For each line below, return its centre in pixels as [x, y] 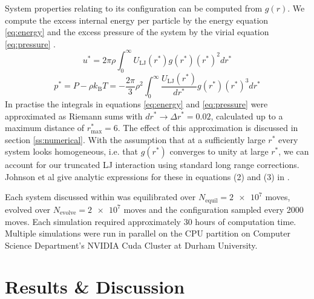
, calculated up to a [247, 116]
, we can [294, 151]
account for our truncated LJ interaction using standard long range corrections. [152, 165]
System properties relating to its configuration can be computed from [134, 8]
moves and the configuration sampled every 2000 [214, 209]
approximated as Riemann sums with [74, 116]
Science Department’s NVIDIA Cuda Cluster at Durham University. [131, 245]
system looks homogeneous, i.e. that [72, 151]
